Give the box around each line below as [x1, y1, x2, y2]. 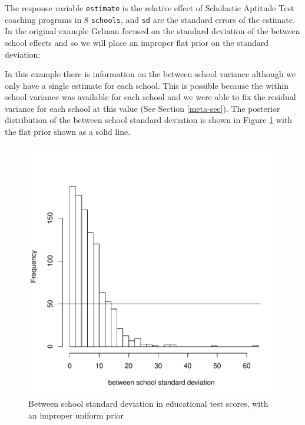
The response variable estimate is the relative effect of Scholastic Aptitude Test [5, 2, 294, 14]
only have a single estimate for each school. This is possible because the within [5, 79, 289, 91]
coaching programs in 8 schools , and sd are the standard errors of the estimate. [5, 13, 295, 25]
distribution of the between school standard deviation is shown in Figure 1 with [5, 114, 293, 126]
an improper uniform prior [28, 409, 124, 421]
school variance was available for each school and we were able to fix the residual [5, 91, 296, 103]
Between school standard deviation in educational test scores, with [28, 397, 268, 410]
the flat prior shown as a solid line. [5, 125, 131, 138]
